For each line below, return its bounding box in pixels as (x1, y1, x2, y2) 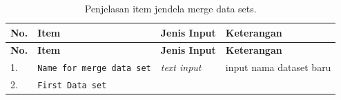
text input (160, 60, 202, 74)
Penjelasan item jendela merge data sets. (84, 1, 257, 15)
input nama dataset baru (225, 60, 331, 74)
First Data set (37, 81, 107, 91)
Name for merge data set (37, 63, 151, 74)
